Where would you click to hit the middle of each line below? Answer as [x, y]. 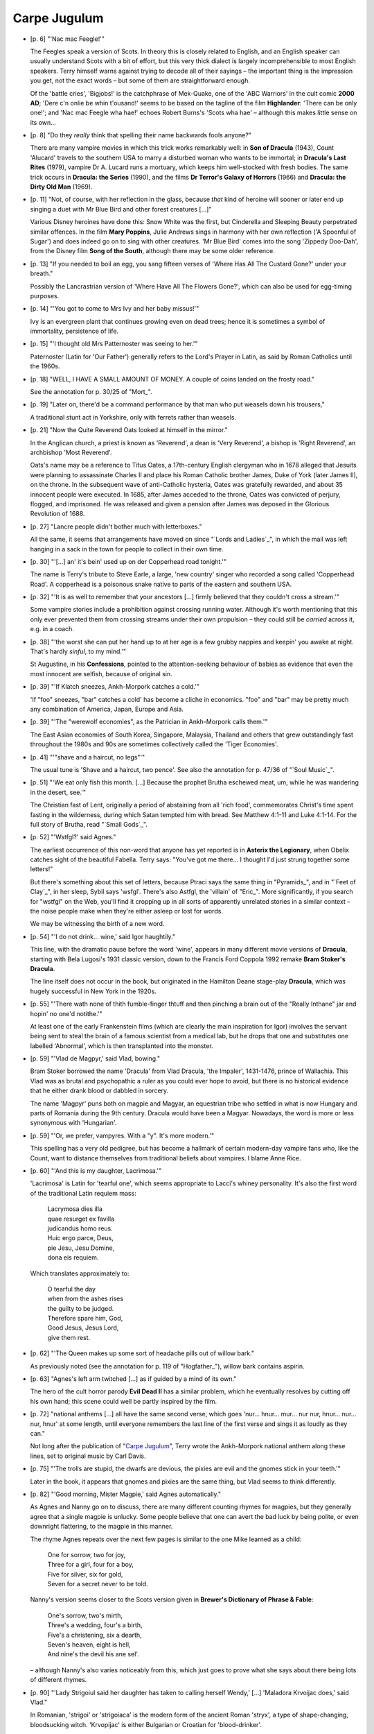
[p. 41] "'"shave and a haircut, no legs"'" [88, 757]
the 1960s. [45, 366]
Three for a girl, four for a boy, [91, 1565]
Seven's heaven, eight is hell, [89, 1645]
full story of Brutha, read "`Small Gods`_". [89, 824]
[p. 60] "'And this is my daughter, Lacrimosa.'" [96, 1171]
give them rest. [69, 1337]
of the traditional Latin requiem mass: [83, 1193]
